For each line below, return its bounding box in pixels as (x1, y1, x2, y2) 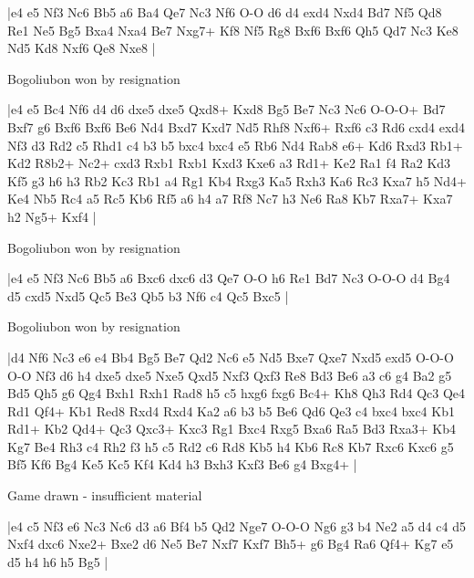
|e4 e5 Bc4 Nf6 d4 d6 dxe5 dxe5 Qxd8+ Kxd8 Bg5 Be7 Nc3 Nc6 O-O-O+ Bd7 (7, 100, 446, 119)
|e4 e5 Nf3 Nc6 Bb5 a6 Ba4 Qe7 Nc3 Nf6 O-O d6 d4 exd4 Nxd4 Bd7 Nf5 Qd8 (7, 3, 442, 21)
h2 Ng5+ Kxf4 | (7, 206, 97, 226)
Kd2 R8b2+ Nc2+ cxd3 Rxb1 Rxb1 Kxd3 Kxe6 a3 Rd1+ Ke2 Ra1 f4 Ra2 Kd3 (7, 153, 451, 173)
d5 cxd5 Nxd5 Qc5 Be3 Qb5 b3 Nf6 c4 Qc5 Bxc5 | (7, 286, 289, 305)
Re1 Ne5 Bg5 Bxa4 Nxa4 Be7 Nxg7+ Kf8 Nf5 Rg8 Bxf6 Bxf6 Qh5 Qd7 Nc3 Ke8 (7, 20, 459, 39)
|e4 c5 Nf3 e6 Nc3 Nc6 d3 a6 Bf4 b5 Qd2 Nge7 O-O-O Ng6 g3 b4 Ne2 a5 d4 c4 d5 (7, 516, 466, 535)
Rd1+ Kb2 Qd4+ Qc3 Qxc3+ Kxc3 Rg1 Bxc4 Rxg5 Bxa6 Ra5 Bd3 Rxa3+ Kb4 (7, 419, 456, 438)
